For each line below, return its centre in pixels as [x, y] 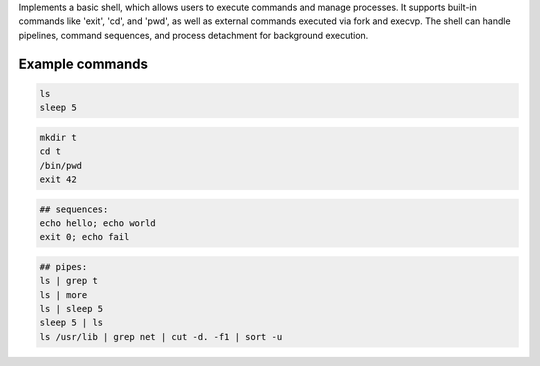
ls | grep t [69, 281]
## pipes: [63, 266]
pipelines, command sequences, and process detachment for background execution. [193, 35]
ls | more [63, 294]
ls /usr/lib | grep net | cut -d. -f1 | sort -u [161, 336]
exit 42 [58, 179]
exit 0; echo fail [84, 237]
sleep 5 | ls [71, 323]
